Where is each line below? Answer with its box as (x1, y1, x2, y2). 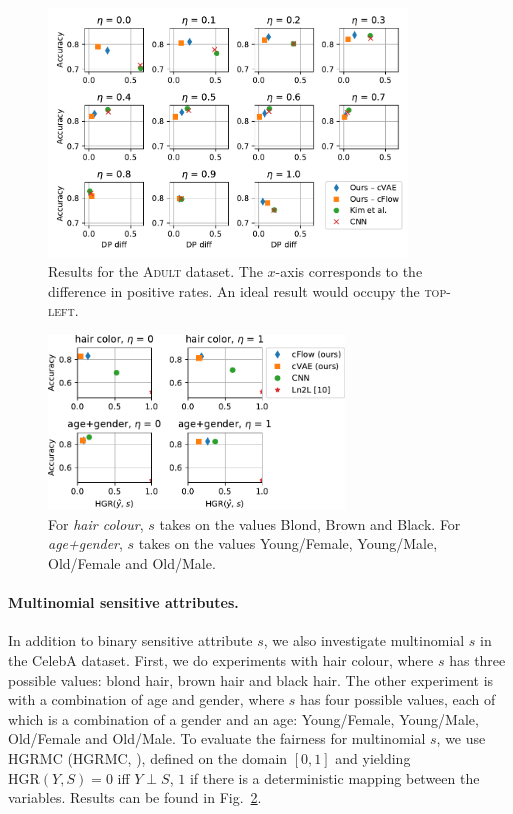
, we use (436, 728, 486, 749)
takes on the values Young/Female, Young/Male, (138, 533, 438, 554)
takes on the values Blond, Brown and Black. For (159, 513, 461, 534)
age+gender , (48, 533, 123, 554)
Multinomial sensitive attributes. (8, 592, 239, 613)
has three (449, 650, 506, 670)
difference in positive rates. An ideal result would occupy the (48, 280, 420, 301)
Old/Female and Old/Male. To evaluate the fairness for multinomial (8, 728, 426, 749)
